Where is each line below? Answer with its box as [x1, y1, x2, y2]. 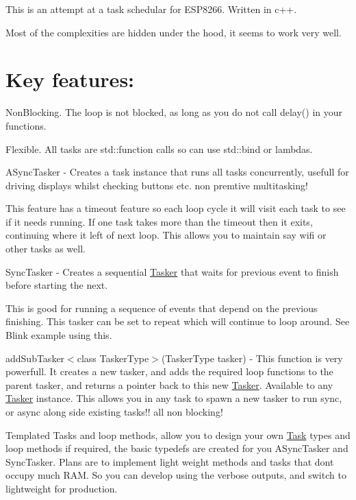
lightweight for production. [5, 481, 118, 495]
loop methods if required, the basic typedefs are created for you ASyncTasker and [5, 441, 348, 455]
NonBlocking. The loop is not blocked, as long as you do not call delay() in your [5, 105, 343, 119]
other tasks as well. [5, 241, 86, 256]
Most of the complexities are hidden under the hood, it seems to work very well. [5, 25, 342, 39]
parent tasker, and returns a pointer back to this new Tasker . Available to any [5, 377, 333, 392]
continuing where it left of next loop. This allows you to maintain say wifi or [5, 228, 327, 242]
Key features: [5, 65, 135, 93]
